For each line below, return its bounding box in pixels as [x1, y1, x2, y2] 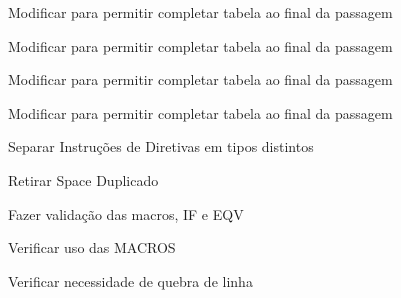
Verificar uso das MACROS [8, 237, 176, 258]
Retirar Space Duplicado [8, 169, 159, 190]
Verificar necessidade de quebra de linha [8, 270, 253, 291]
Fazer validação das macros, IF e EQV [8, 203, 244, 224]
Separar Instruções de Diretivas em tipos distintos [8, 136, 314, 157]
